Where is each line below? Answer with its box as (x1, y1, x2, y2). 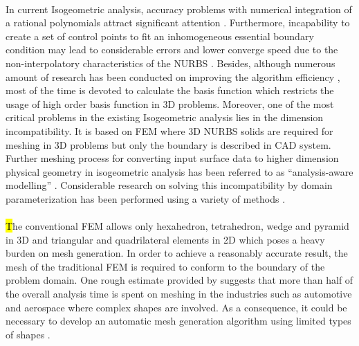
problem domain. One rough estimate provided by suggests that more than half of (6, 273, 353, 287)
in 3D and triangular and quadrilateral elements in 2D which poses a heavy (6, 232, 325, 246)
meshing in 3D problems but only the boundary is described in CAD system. (6, 137, 331, 152)
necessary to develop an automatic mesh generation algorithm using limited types (6, 313, 351, 328)
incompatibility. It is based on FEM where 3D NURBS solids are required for (6, 123, 333, 138)
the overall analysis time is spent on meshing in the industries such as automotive (6, 286, 352, 301)
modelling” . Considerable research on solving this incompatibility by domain (6, 178, 333, 192)
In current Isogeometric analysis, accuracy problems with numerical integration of (6, 1, 352, 16)
